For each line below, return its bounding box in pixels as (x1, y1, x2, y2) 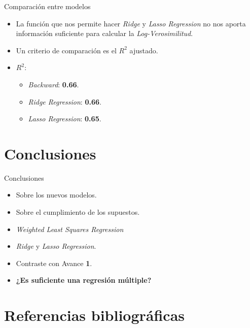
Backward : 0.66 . (28, 79, 79, 89)
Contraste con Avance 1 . (16, 257, 92, 268)
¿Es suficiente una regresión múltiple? (16, 275, 152, 285)
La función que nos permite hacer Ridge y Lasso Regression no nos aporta (16, 18, 246, 28)
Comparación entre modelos (4, 1, 91, 11)
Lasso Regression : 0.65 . (28, 113, 101, 124)
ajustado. (129, 45, 158, 55)
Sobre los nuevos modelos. (16, 189, 97, 200)
